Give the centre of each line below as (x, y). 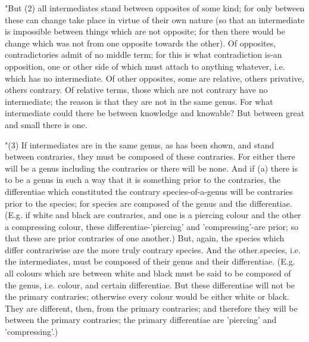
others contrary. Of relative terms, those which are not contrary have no (136, 90)
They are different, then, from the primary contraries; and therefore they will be (151, 308)
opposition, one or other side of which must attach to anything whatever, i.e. (145, 66)
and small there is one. (46, 124)
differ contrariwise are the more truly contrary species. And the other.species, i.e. (153, 249)
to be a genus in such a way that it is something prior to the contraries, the (143, 180)
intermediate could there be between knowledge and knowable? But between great (155, 113)
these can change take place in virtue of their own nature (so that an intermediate (155, 19)
